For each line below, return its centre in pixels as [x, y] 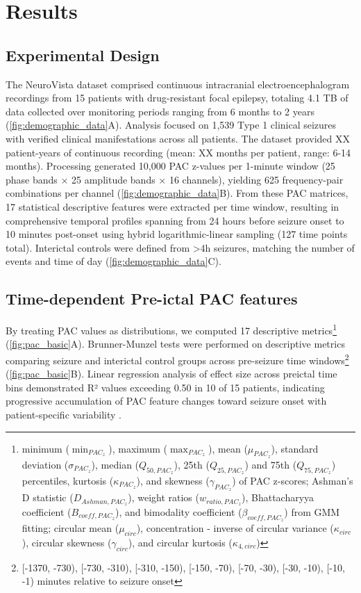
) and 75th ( [271, 464]
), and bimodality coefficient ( [179, 512]
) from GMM [312, 512]
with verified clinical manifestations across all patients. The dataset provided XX [178, 138]
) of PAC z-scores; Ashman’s [293, 480]
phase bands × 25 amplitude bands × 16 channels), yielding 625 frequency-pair [175, 179]
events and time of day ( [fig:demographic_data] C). [114, 261]
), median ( [115, 464]
